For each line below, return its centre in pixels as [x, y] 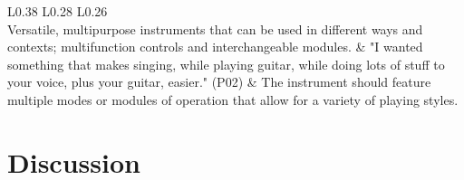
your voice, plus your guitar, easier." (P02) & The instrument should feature [219, 82]
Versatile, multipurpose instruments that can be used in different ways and [215, 28]
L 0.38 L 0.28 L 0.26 [58, 11]
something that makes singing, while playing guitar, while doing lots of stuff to [226, 64]
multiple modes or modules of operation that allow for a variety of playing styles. [233, 99]
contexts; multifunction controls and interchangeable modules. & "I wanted [215, 47]
